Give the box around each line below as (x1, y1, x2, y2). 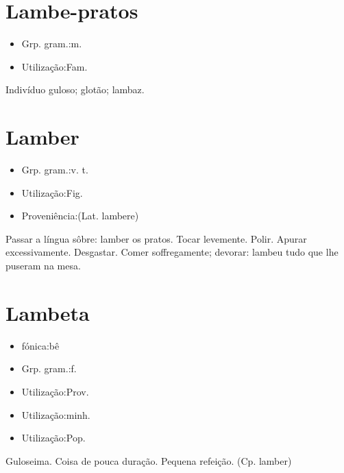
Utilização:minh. (21, 407, 90, 422)
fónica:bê (21, 338, 60, 352)
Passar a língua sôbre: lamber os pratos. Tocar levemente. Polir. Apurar (5, 231, 307, 245)
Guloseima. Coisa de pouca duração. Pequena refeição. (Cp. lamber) (5, 453, 292, 468)
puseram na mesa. (5, 258, 81, 272)
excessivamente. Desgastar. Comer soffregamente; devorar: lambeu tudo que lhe (5, 245, 339, 259)
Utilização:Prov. (21, 384, 89, 398)
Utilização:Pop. (21, 430, 86, 445)
